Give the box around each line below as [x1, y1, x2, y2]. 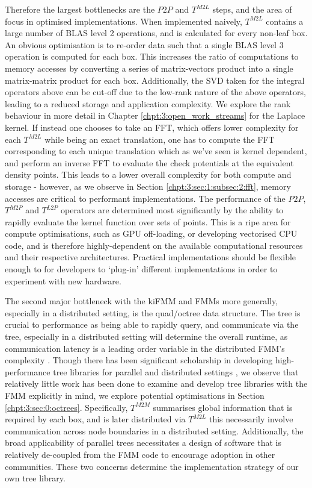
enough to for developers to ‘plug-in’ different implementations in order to [5, 263, 278, 275]
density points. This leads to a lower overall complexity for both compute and [5, 168, 292, 181]
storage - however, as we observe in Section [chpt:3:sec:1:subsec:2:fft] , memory [5, 180, 291, 192]
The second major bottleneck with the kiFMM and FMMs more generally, [5, 295, 278, 307]
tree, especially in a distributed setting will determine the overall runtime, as [5, 330, 288, 343]
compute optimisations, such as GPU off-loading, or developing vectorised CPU [5, 227, 298, 240]
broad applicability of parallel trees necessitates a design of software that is [5, 436, 281, 449]
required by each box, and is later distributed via [5, 413, 186, 425]
